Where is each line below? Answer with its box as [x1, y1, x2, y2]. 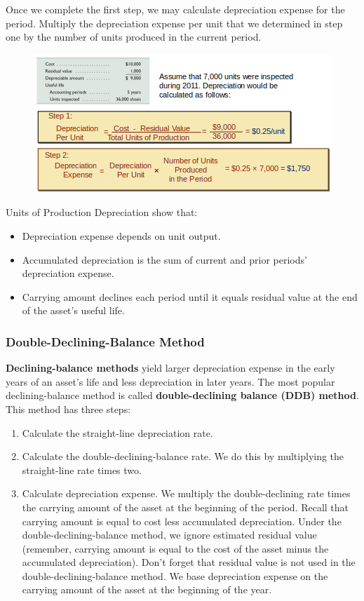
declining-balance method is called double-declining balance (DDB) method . [6, 388, 359, 403]
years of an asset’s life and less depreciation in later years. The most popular [6, 374, 335, 389]
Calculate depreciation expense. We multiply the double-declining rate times [22, 486, 351, 501]
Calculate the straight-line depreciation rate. [22, 425, 213, 440]
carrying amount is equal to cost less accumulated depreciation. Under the [22, 513, 342, 528]
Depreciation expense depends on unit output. [22, 228, 221, 243]
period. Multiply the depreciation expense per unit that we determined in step [6, 15, 343, 30]
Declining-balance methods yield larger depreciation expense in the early [6, 360, 335, 375]
